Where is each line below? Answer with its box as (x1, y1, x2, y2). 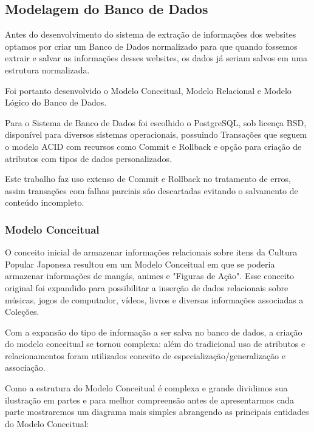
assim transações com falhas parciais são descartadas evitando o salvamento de (5, 184, 298, 197)
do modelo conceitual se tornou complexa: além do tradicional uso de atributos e (5, 337, 305, 350)
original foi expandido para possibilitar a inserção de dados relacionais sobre (5, 281, 288, 294)
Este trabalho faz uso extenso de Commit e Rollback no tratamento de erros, (5, 172, 291, 185)
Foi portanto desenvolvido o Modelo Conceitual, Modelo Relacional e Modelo (5, 84, 292, 96)
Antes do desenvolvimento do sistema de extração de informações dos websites (5, 28, 296, 41)
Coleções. (5, 305, 39, 318)
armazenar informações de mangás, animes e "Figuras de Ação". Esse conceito (5, 269, 295, 282)
